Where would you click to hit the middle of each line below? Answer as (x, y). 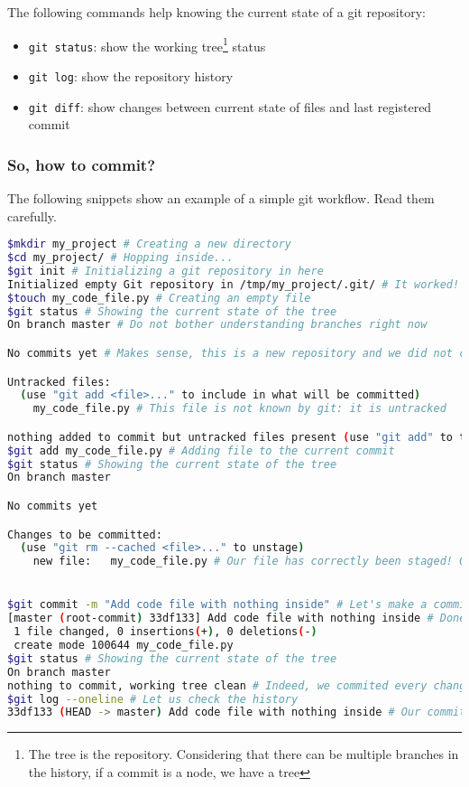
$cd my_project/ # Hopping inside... (120, 258)
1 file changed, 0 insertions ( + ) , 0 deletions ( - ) (166, 632)
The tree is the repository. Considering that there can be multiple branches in (244, 754)
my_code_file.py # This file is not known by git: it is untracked (239, 409)
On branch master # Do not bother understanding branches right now (217, 325)
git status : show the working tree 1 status (147, 44)
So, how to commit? (82, 164)
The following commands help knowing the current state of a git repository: (216, 12)
